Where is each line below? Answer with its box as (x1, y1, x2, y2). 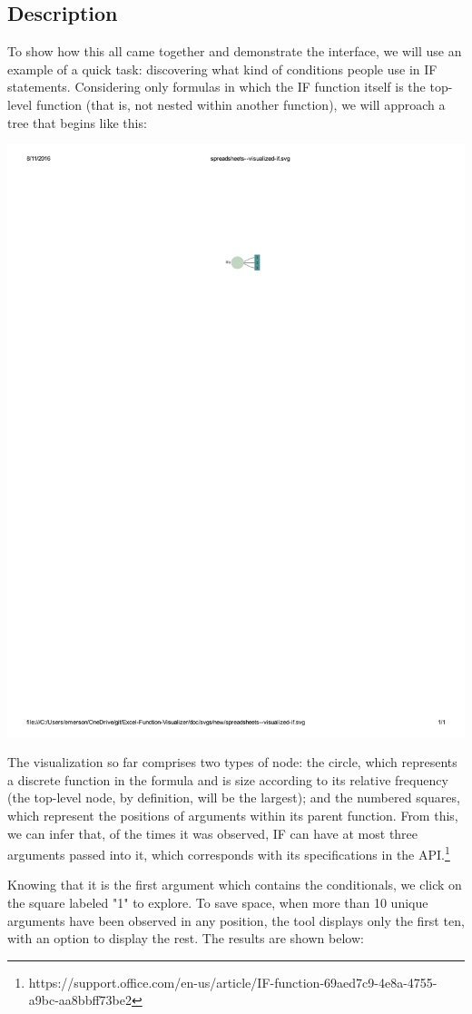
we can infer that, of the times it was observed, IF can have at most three (7, 823, 418, 842)
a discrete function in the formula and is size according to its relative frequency (7, 770, 448, 789)
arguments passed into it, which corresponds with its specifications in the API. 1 (7, 842, 450, 863)
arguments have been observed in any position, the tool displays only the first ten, (7, 911, 465, 930)
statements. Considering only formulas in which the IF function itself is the (7, 77, 426, 96)
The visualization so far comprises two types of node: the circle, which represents (7, 753, 457, 772)
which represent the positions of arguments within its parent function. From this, (7, 806, 458, 824)
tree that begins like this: (7, 113, 147, 132)
